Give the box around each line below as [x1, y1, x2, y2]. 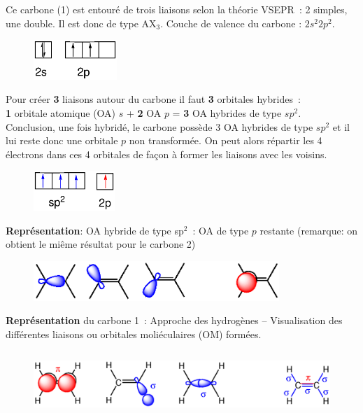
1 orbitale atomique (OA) [6, 106, 116, 120]
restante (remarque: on [259, 223, 357, 237]
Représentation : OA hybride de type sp [6, 223, 184, 237]
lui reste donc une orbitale [6, 133, 118, 148]
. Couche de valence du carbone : [160, 15, 302, 30]
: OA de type [192, 223, 249, 237]
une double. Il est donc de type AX [6, 15, 157, 30]
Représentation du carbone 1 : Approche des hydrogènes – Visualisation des [6, 313, 343, 328]
